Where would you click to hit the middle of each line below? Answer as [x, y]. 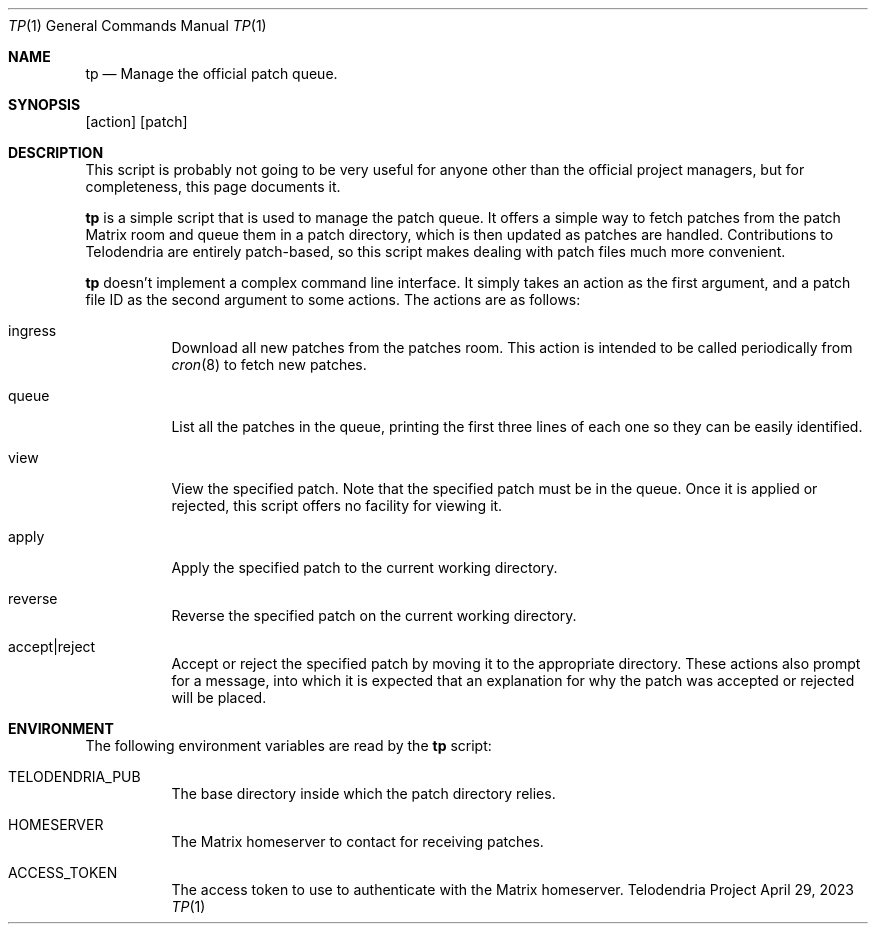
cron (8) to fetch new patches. [269, 364]
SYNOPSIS [44, 104]
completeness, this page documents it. [213, 186]
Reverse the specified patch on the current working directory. [374, 615]
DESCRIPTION [56, 152]
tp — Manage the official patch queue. [211, 73]
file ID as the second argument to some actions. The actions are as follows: [333, 299]
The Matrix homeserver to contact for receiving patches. [357, 841]
